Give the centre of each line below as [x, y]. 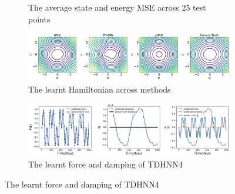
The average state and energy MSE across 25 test [117, 7]
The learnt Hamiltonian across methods [100, 89]
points [39, 19]
